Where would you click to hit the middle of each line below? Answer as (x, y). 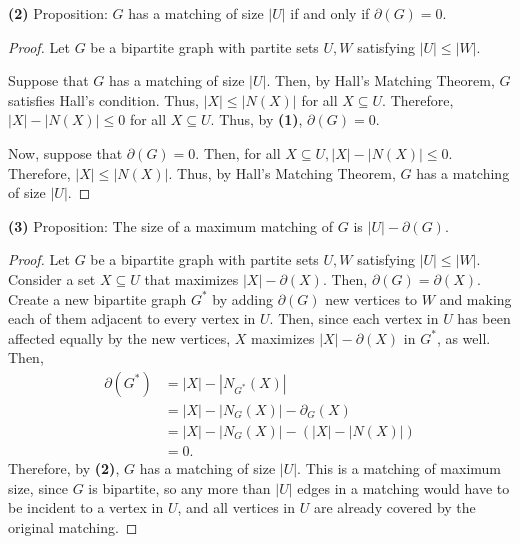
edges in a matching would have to (403, 487)
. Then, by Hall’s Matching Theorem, (380, 80)
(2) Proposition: (58, 13)
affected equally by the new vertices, (119, 337)
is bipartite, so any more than (179, 487)
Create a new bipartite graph (97, 298)
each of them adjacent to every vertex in (132, 318)
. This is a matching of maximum (399, 468)
